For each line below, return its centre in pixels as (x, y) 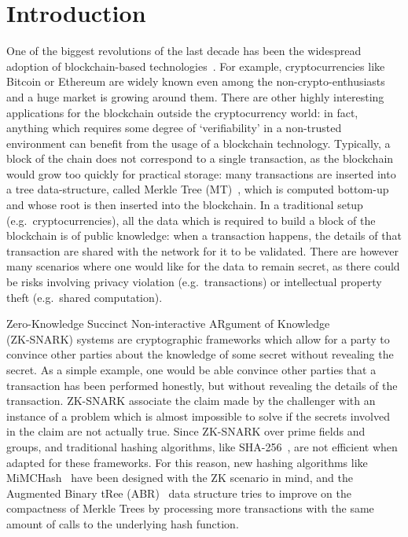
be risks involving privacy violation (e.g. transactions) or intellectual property (194, 282)
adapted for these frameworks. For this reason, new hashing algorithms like (187, 462)
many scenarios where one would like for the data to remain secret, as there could (203, 266)
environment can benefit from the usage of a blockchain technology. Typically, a (198, 143)
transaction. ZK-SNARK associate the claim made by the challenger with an (191, 401)
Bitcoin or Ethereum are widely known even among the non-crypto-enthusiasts (196, 81)
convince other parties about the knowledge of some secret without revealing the (200, 354)
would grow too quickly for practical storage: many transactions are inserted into (201, 173)
